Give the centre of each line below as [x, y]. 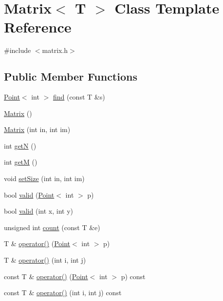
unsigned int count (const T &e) [52, 227]
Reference [38, 27]
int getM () [21, 162]
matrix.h [55, 50]
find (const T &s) [79, 97]
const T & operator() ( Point [46, 276]
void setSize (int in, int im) [44, 178]
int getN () [20, 145]
